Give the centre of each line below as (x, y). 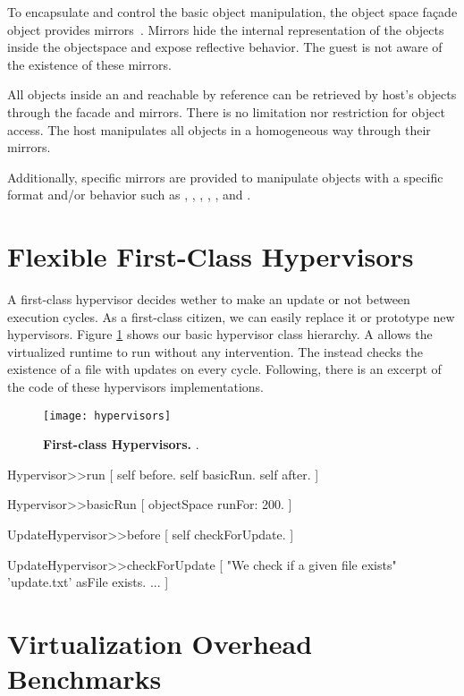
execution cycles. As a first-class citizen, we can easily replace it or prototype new (231, 316)
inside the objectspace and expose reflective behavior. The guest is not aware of (225, 47)
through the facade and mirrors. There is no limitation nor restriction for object (226, 111)
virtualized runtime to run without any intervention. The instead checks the (215, 351)
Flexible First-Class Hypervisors (211, 256)
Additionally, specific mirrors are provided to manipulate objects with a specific (225, 177)
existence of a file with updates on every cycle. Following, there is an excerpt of (224, 369)
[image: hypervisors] (107, 416)
